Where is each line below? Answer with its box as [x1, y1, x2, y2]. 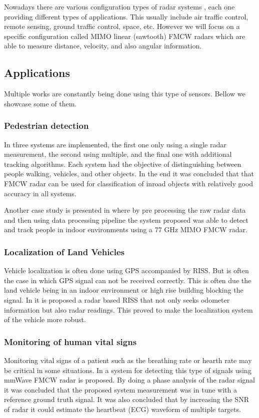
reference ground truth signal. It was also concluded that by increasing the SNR [4, 394, 249, 405]
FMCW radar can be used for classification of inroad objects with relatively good [4, 178, 253, 188]
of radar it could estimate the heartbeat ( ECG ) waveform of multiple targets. [4, 404, 241, 414]
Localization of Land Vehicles [4, 245, 124, 258]
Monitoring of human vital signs [4, 335, 137, 348]
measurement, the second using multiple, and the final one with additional [4, 149, 232, 159]
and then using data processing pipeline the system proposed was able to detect [4, 214, 248, 225]
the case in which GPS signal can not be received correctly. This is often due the [4, 275, 251, 285]
